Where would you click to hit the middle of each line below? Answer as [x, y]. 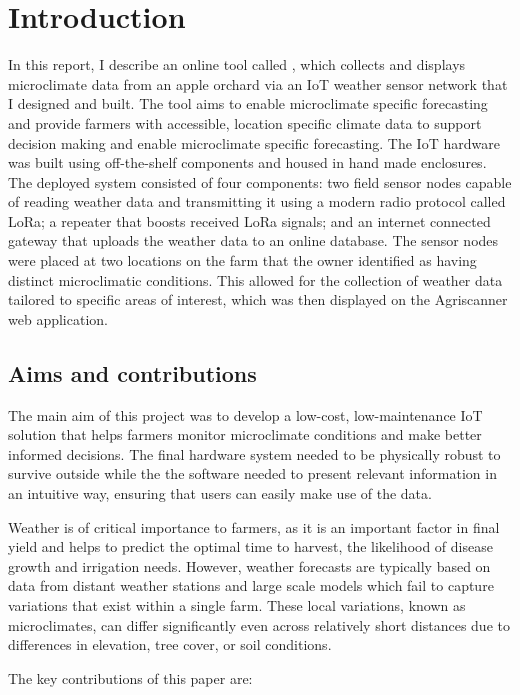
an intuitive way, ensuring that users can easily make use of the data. [220, 493]
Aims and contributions [132, 372]
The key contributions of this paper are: [130, 677]
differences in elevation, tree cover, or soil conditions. [170, 644]
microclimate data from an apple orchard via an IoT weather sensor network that [258, 83]
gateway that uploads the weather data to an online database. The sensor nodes [253, 240]
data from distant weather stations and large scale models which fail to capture [251, 585]
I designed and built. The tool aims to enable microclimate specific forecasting [248, 103]
